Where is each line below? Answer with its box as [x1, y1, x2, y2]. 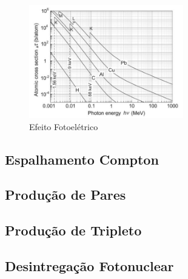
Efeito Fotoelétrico [29, 120, 98, 133]
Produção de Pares [5, 185, 126, 204]
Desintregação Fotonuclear [5, 256, 174, 275]
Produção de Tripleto [5, 221, 142, 240]
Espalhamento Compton [5, 149, 159, 168]
